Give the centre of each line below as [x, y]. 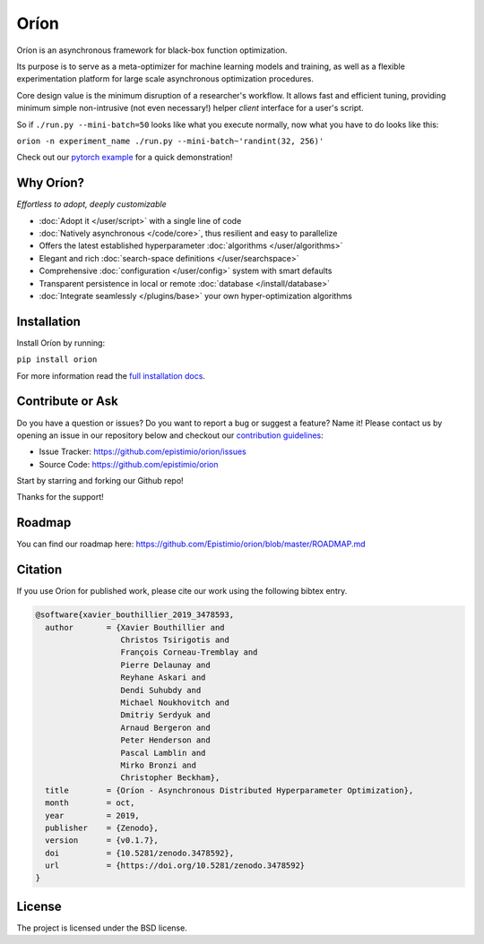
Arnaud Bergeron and [165, 727]
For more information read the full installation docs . [111, 375]
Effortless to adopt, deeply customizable [91, 204]
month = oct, [90, 803]
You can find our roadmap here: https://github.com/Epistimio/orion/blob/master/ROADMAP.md [191, 544]
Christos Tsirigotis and [175, 640]
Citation [39, 570]
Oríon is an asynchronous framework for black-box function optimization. [152, 50]
